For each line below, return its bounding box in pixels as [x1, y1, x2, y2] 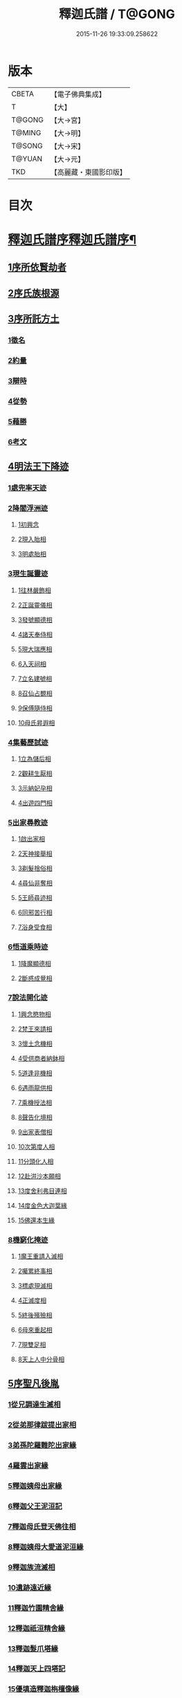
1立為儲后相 [17, 754, 51, 763]
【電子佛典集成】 [50, 89, 106, 99]
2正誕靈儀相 [17, 601, 53, 609]
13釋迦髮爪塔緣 [8, 1643, 58, 1653]
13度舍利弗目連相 [17, 1186, 68, 1195]
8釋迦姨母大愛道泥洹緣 [8, 1542, 84, 1552]
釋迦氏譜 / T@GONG [58, 6, 176, 22]
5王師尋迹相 [17, 894, 53, 902]
